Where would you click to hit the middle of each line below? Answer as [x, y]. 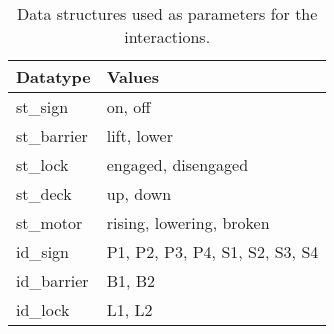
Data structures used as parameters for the [167, 13]
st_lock [42, 164]
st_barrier [52, 135]
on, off [128, 106]
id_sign [42, 251]
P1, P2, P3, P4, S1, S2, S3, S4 [212, 251]
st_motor [49, 222]
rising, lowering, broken [188, 222]
